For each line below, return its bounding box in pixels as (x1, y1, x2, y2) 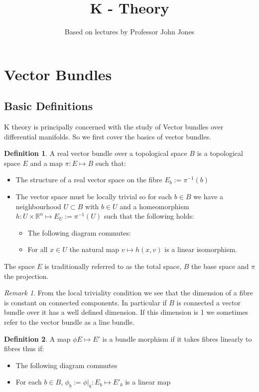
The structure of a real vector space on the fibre (15, 174, 162, 185)
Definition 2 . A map (4, 333, 71, 344)
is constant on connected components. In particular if (4, 297, 167, 307)
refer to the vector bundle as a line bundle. (4, 317, 134, 327)
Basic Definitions (4, 98, 93, 114)
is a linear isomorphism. (164, 244, 238, 255)
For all (27, 244, 48, 255)
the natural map (69, 244, 120, 255)
